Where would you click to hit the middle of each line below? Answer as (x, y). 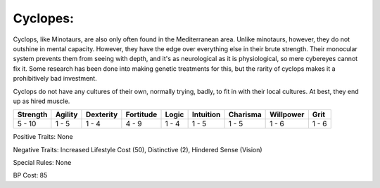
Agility (66, 114)
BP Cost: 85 (30, 175)
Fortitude (141, 114)
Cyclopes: (43, 18)
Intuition (206, 114)
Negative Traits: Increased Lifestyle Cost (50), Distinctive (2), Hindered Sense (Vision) (138, 149)
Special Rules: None (42, 163)
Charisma (245, 114)
